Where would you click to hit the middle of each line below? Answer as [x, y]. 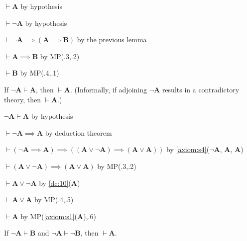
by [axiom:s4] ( [188, 149]
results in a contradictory [201, 89]
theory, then [22, 99]
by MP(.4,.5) [54, 200]
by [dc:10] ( [55, 183]
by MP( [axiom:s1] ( [49, 216]
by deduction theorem [78, 132]
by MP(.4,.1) [40, 73]
